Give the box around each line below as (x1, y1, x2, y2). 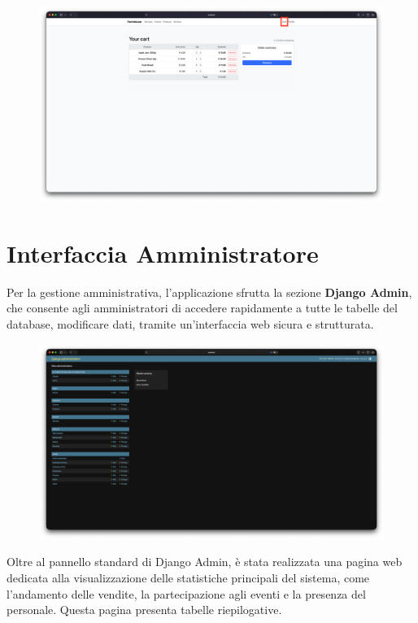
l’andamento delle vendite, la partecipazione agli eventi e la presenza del (7, 585, 366, 602)
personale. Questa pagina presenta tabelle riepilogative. (7, 601, 282, 618)
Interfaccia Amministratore (7, 236, 319, 269)
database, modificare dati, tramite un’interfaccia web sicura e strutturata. (7, 316, 374, 333)
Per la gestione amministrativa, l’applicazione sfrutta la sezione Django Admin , (7, 283, 412, 300)
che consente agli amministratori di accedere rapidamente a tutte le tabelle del (7, 299, 398, 316)
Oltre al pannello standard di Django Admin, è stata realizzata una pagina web (7, 553, 403, 570)
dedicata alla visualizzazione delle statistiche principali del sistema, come (7, 569, 370, 586)
